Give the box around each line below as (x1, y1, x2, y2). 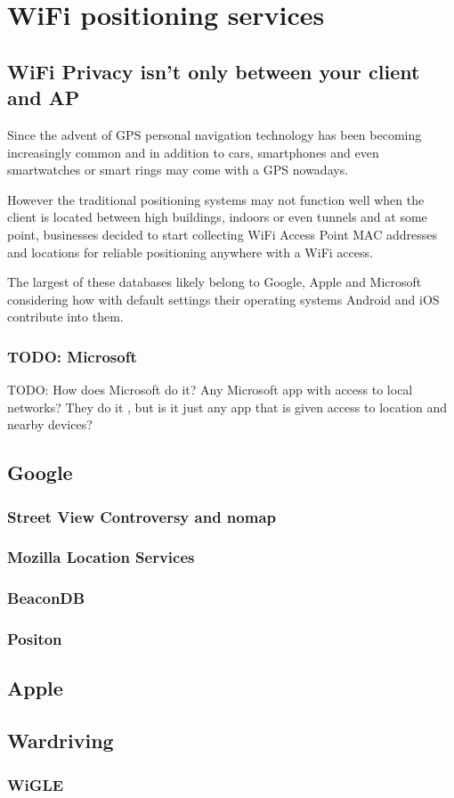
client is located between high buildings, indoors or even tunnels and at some (7, 208, 427, 226)
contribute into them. (7, 307, 124, 326)
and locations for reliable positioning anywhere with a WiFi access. (7, 242, 373, 261)
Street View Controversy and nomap (7, 505, 276, 527)
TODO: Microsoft (7, 345, 137, 367)
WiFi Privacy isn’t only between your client (7, 57, 420, 85)
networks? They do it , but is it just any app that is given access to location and (7, 397, 447, 416)
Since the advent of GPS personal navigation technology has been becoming (7, 125, 422, 143)
